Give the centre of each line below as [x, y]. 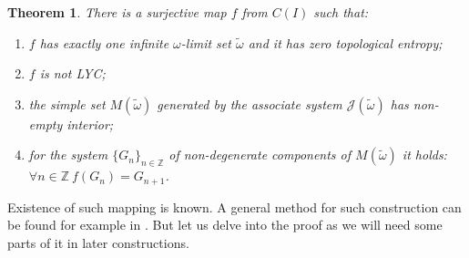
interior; [90, 124]
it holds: [424, 155]
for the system [68, 155]
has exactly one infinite [104, 42]
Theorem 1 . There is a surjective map [117, 12]
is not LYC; [72, 73]
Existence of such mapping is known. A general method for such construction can [234, 206]
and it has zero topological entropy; [345, 42]
